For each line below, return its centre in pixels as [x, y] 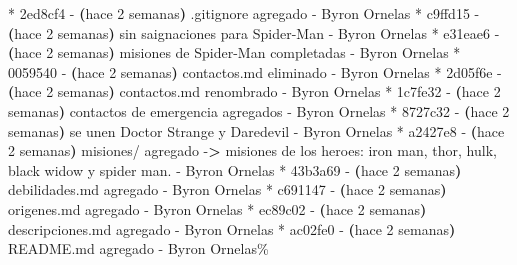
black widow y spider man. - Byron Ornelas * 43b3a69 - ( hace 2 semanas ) [235, 169]
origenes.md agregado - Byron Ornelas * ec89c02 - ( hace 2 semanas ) [217, 208]
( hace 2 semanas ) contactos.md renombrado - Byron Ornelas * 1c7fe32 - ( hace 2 [254, 91]
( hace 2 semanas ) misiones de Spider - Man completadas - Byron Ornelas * [234, 52]
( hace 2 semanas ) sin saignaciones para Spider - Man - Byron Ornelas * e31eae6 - [254, 32]
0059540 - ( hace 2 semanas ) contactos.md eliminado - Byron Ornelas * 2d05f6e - [255, 71]
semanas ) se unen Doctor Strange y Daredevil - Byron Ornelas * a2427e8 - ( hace [256, 130]
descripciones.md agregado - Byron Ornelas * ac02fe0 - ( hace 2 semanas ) [232, 228]
